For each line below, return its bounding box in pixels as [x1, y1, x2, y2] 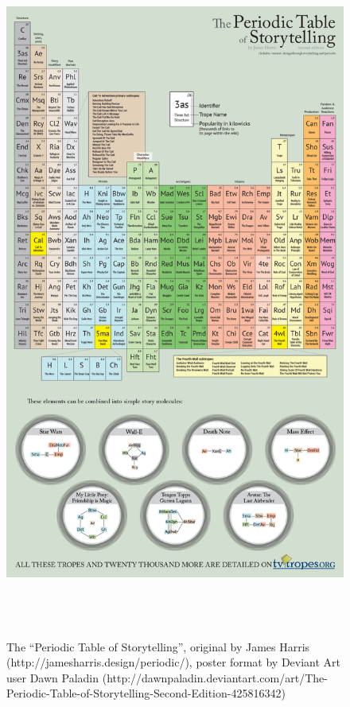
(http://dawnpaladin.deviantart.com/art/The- [102, 669, 328, 686]
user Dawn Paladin [6, 669, 99, 686]
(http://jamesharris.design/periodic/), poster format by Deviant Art [6, 654, 341, 670]
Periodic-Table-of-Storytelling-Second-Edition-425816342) [6, 685, 286, 701]
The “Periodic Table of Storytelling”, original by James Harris [6, 638, 310, 655]
